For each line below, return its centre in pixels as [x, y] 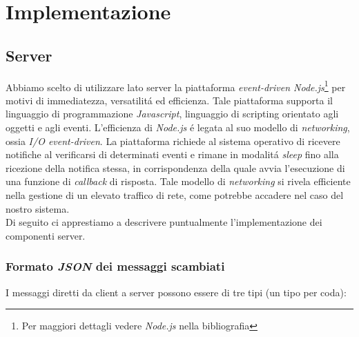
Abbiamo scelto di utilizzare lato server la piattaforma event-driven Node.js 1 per [176, 86]
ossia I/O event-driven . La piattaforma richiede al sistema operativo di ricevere [173, 141]
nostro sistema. [38, 208]
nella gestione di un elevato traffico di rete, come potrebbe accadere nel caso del [175, 194]
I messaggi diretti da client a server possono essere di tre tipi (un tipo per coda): [176, 292]
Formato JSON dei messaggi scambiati [115, 266]
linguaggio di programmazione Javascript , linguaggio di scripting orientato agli [172, 114]
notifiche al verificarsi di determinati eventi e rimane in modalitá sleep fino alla [172, 154]
